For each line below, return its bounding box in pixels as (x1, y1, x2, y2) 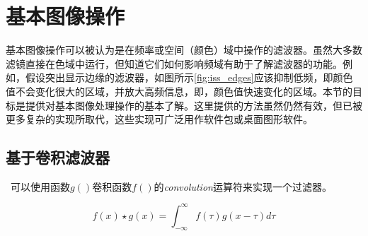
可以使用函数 (10, 179, 70, 194)
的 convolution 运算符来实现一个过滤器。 (154, 179, 332, 194)
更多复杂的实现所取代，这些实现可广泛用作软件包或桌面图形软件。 (6, 112, 313, 126)
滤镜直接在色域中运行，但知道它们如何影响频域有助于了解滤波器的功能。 (6, 56, 343, 71)
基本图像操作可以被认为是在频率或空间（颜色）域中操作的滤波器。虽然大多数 (6, 42, 362, 57)
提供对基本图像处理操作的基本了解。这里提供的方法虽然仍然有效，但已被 (25, 98, 362, 112)
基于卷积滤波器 (6, 146, 110, 168)
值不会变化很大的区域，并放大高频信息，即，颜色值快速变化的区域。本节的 (6, 83, 352, 98)
